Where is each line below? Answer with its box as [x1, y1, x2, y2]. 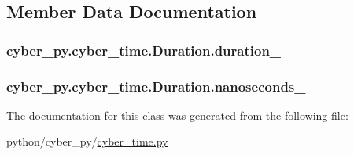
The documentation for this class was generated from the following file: [6, 106, 348, 123]
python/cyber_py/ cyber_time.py [6, 133, 168, 150]
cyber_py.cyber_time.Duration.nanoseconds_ [6, 76, 306, 96]
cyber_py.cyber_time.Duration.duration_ [6, 40, 282, 59]
